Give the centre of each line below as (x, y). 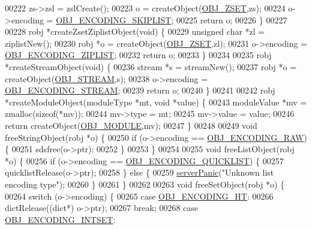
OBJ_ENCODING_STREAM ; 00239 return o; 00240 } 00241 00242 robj (140, 90)
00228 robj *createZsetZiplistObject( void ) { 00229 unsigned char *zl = (135, 31)
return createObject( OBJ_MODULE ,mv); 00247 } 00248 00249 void (131, 125)
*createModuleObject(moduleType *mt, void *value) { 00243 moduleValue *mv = (156, 102)
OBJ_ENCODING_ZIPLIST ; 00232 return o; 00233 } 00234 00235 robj (138, 55)
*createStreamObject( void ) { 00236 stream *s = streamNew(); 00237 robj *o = (151, 66)
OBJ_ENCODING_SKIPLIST (114, 19)
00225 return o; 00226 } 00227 (232, 19)
